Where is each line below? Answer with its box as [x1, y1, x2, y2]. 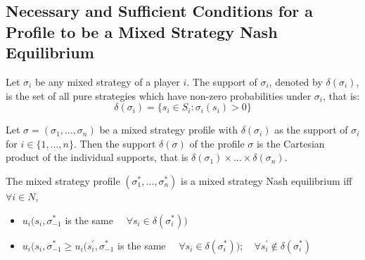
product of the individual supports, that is [6, 150, 188, 164]
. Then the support [73, 136, 156, 150]
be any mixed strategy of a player [34, 74, 180, 89]
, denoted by [269, 74, 323, 89]
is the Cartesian [256, 136, 325, 150]
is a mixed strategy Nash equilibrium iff [181, 173, 352, 188]
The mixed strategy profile [6, 173, 120, 188]
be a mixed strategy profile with [99, 122, 238, 137]
